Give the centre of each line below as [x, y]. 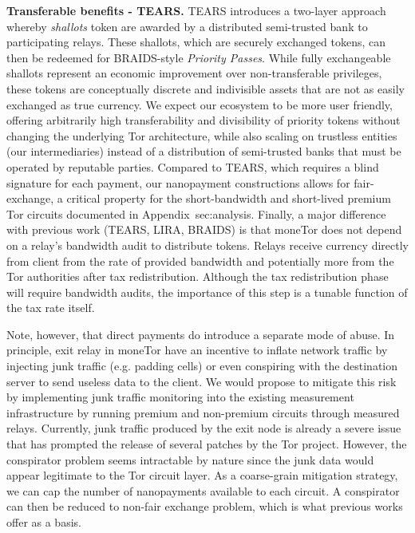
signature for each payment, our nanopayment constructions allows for [178, 182]
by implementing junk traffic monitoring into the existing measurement [180, 397]
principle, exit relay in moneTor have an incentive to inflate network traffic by [197, 350]
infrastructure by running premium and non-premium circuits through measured [203, 412]
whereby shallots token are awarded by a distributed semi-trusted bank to [187, 26]
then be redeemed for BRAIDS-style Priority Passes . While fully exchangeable [199, 57]
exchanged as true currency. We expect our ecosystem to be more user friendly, [200, 104]
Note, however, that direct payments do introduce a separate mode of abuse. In [201, 334]
